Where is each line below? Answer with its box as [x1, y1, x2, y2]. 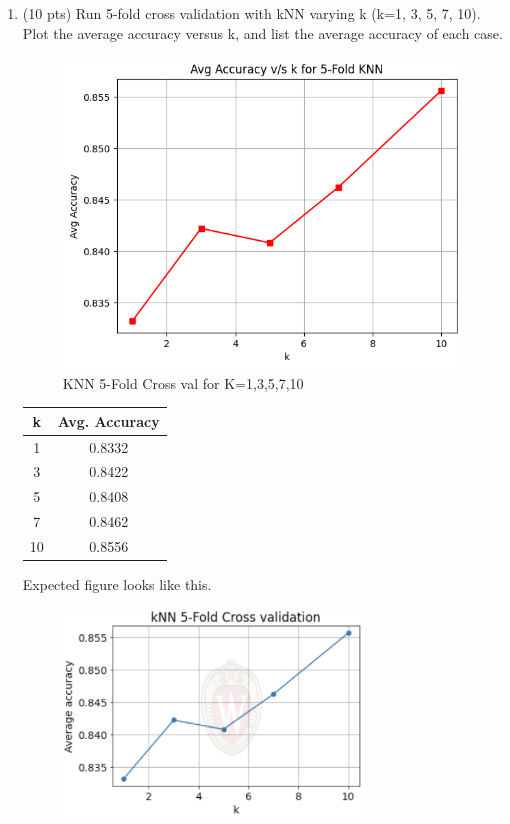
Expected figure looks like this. [22, 573, 212, 594]
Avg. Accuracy [57, 410, 160, 431]
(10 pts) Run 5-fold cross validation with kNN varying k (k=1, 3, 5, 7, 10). [22, 3, 481, 23]
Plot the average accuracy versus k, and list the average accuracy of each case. [22, 22, 503, 43]
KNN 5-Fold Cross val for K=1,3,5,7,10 [62, 372, 304, 393]
